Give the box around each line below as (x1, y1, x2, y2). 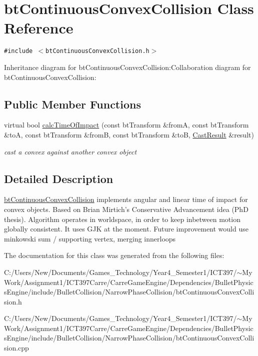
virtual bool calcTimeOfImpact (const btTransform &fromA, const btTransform (4, 119, 249, 130)
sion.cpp (4, 342, 29, 353)
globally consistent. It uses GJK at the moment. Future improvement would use (4, 223, 248, 234)
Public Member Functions (4, 96, 141, 111)
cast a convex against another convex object (4, 146, 137, 156)
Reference (4, 17, 73, 38)
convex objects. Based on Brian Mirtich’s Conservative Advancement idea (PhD (4, 203, 248, 214)
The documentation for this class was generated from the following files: (4, 250, 224, 260)
